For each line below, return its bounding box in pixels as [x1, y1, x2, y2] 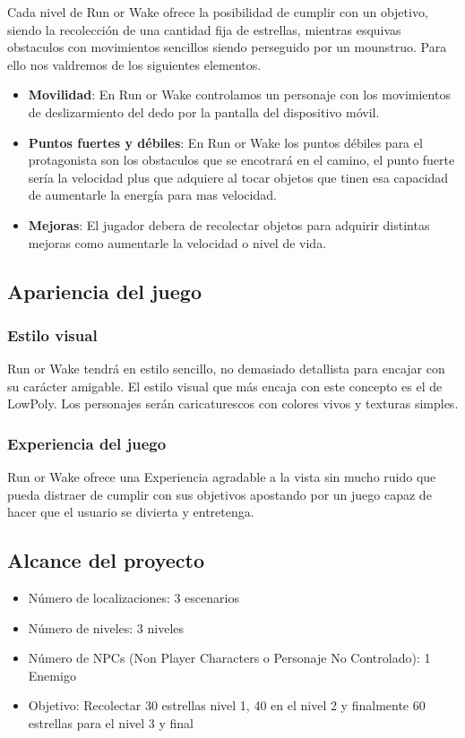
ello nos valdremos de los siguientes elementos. [7, 55, 262, 73]
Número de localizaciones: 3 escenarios [28, 588, 239, 607]
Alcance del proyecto [7, 546, 205, 574]
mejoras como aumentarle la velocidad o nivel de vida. [28, 233, 327, 252]
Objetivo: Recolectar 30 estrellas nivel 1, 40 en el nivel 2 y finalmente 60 [28, 696, 426, 715]
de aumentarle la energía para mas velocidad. [28, 185, 277, 204]
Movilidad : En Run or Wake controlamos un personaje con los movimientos [28, 85, 451, 104]
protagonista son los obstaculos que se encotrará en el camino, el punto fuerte [28, 150, 455, 169]
